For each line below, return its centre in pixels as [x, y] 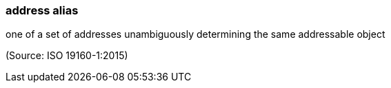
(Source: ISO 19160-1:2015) [67, 56]
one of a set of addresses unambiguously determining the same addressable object [195, 34]
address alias [42, 10]
